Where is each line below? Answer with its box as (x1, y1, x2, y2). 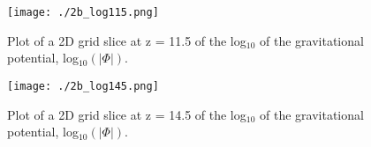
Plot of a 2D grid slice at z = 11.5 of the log (7, 31, 246, 49)
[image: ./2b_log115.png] (7, 6, 159, 18)
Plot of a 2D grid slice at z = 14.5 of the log (7, 105, 246, 123)
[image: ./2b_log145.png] (7, 79, 159, 92)
